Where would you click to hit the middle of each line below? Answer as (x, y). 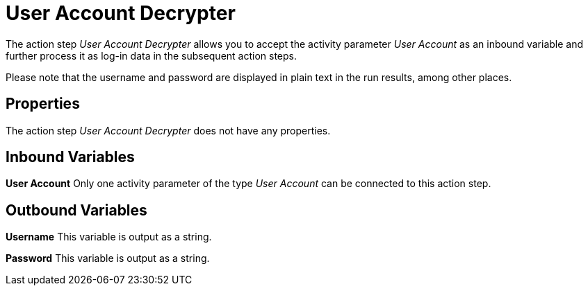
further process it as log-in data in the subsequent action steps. (152, 55)
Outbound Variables (76, 210)
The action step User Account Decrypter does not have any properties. (168, 130)
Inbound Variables (70, 157)
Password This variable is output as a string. (108, 258)
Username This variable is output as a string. (109, 237)
